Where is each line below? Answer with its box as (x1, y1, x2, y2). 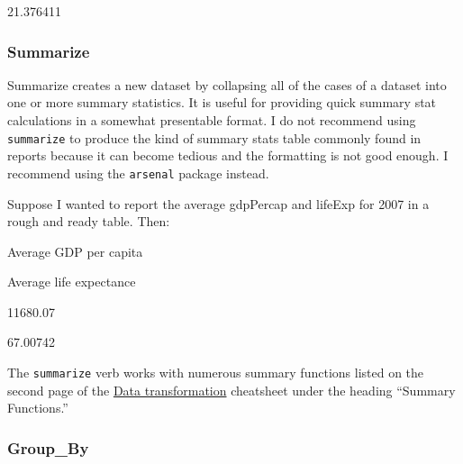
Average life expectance (7, 272, 136, 291)
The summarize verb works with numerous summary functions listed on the (7, 363, 424, 382)
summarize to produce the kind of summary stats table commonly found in (7, 128, 422, 147)
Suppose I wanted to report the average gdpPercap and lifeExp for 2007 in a (7, 194, 430, 213)
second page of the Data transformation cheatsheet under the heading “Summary (7, 380, 456, 399)
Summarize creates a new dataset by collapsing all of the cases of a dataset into (7, 75, 447, 94)
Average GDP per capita (7, 241, 143, 260)
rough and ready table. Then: (7, 212, 170, 231)
